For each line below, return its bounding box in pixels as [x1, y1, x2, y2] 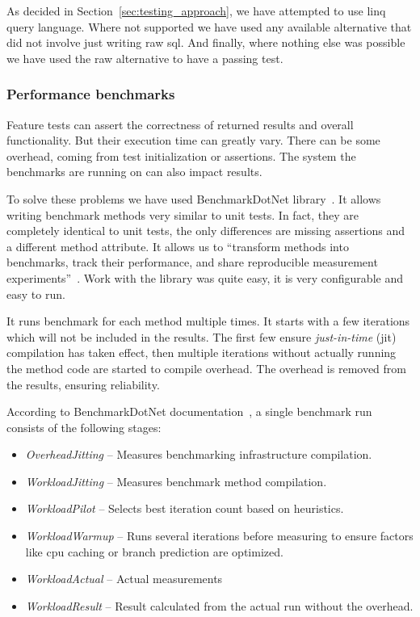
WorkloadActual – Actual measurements [25, 570, 223, 587]
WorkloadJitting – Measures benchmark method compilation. [25, 472, 327, 489]
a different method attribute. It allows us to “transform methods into [6, 237, 349, 254]
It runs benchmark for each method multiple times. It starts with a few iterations [6, 313, 410, 329]
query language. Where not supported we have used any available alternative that [6, 18, 412, 35]
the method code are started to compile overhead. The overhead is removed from [6, 359, 406, 376]
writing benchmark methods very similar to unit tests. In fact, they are [6, 206, 359, 223]
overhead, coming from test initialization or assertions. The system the [6, 147, 356, 164]
